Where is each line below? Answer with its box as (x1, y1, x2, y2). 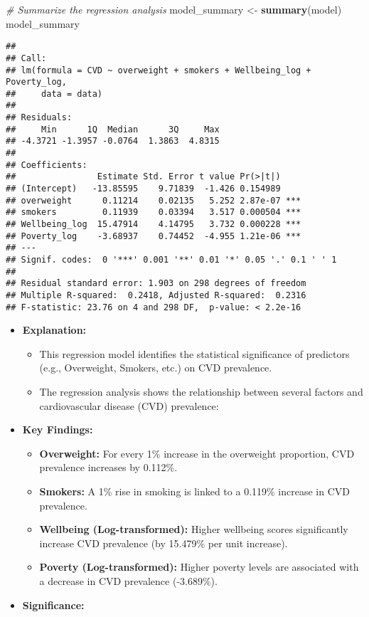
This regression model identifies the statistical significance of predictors (39, 346, 350, 361)
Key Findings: (22, 422, 93, 437)
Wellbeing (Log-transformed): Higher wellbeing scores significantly (39, 522, 348, 537)
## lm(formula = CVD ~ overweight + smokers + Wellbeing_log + (6, 65, 311, 75)
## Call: (6, 53, 47, 63)
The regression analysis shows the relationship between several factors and (39, 384, 363, 399)
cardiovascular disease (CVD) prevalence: (39, 398, 219, 413)
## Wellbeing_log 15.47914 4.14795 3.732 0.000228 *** (6, 219, 301, 230)
